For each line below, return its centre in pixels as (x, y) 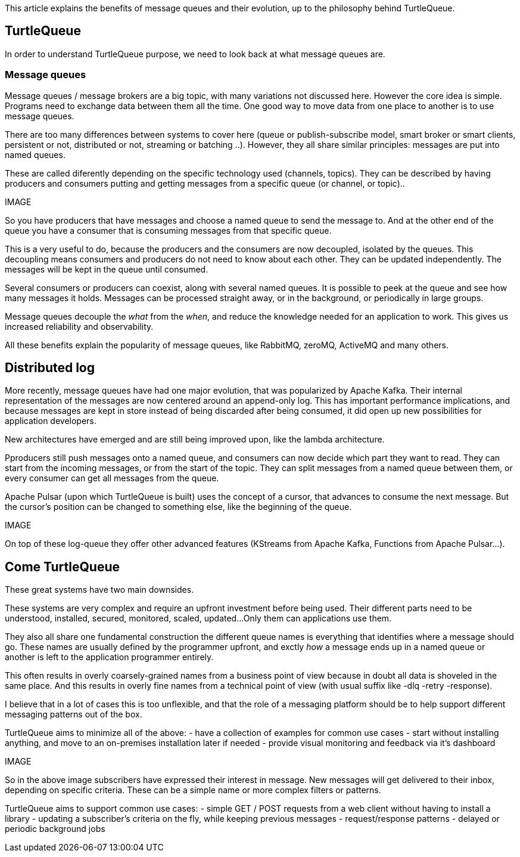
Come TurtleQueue (62, 567)
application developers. (51, 421)
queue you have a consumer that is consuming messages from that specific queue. (168, 230)
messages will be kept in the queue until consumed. (107, 269)
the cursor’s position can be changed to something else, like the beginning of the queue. (178, 507)
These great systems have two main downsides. (99, 590)
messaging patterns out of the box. (74, 714)
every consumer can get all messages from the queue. (112, 478)
